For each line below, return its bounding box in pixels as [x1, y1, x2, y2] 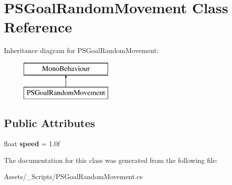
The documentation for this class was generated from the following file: [4, 155, 218, 165]
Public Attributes [4, 115, 95, 131]
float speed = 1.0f [4, 138, 60, 149]
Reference [4, 17, 72, 37]
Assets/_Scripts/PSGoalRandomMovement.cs [4, 171, 143, 182]
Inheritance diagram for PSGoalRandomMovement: [4, 45, 159, 55]
